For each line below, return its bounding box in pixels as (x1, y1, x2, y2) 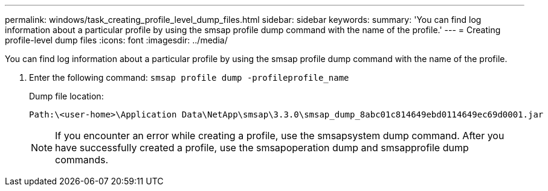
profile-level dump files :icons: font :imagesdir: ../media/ (5, 35, 228, 45)
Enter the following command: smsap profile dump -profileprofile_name (29, 72, 349, 83)
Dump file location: (29, 91, 104, 101)
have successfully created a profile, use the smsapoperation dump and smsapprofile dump (55, 142, 469, 154)
